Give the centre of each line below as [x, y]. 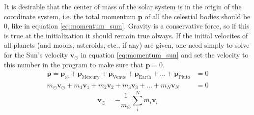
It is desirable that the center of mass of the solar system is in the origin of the [123, 6]
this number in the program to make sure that [74, 64]
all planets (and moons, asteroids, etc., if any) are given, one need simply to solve [127, 45]
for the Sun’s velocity [36, 54]
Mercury [91, 77]
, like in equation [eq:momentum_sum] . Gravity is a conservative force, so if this [128, 26]
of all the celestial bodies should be [198, 16]
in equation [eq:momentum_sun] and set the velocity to [165, 54]
